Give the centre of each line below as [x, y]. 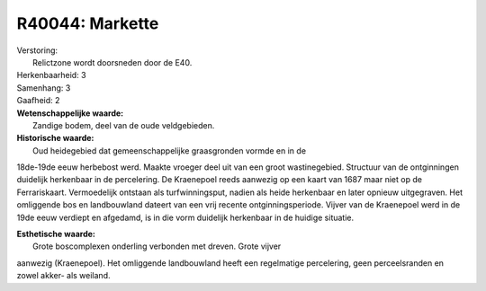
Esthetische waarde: [56, 234]
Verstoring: [37, 50]
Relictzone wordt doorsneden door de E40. [112, 62]
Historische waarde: [55, 138]
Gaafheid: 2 [38, 101]
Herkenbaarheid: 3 [51, 75]
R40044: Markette [88, 23]
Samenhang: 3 [44, 88]
